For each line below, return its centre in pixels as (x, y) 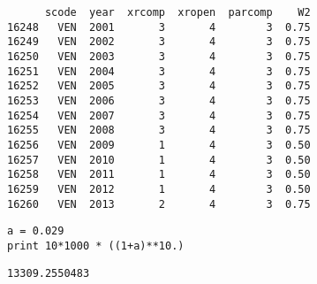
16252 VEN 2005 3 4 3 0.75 (159, 86)
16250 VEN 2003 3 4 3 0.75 (159, 56)
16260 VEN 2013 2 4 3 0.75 (159, 204)
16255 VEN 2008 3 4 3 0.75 (159, 130)
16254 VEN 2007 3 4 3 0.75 (159, 115)
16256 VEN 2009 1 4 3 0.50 (159, 145)
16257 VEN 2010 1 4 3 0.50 (159, 160)
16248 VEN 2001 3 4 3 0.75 (159, 27)
